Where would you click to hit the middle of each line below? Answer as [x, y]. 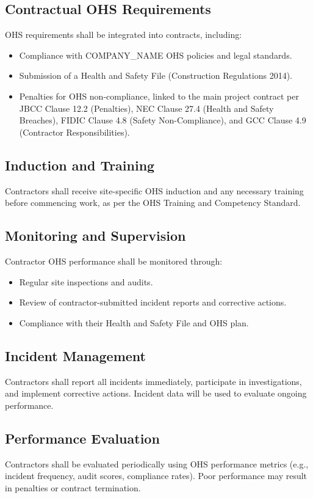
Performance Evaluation [82, 438]
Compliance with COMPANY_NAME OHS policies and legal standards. [156, 55]
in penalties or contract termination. [73, 487]
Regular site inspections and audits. [86, 281]
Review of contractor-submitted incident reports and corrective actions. [153, 302]
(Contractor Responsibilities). [74, 132]
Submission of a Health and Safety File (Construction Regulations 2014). [156, 75]
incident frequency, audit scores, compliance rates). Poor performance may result [156, 476]
